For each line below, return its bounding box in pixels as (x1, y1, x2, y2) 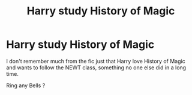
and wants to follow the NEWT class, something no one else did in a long (6, 64, 187, 71)
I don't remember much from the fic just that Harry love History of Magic (6, 57, 185, 65)
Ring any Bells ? (6, 82, 46, 89)
